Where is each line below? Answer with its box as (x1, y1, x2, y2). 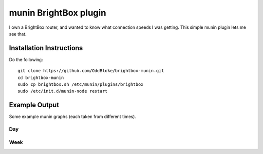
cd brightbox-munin (18, 75, 64, 80)
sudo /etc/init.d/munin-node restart (18, 88, 108, 94)
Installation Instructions (9, 44, 83, 52)
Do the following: (9, 57, 43, 62)
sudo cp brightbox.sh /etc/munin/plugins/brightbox (18, 82, 144, 87)
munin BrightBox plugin (9, 7, 107, 18)
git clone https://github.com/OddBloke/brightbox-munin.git (18, 68, 164, 74)
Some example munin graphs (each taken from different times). (9, 114, 136, 119)
